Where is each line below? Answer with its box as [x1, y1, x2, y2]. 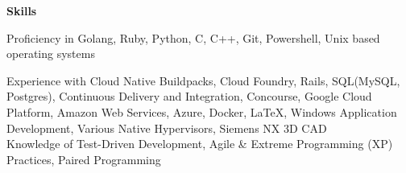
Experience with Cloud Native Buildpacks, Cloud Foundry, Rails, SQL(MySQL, [6, 72, 400, 89]
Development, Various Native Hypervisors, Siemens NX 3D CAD [6, 119, 327, 136]
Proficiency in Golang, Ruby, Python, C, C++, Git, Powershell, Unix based [6, 29, 380, 46]
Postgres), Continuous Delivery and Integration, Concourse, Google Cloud [6, 88, 372, 105]
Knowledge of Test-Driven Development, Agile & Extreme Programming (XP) [6, 135, 393, 152]
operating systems [6, 45, 95, 62]
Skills [6, 2, 37, 19]
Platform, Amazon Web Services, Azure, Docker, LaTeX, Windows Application [6, 103, 397, 120]
